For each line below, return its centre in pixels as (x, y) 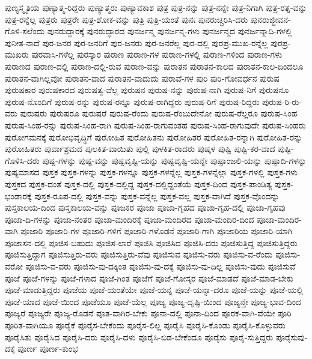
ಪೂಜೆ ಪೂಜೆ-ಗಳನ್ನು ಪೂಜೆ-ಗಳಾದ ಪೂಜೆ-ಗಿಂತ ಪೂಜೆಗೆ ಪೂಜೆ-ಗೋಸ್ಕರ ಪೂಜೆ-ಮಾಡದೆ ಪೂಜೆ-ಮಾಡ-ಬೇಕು (149, 278)
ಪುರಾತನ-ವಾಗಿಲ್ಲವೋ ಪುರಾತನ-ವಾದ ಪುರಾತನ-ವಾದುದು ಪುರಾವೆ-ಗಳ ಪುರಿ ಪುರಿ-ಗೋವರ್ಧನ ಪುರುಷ (142, 78)
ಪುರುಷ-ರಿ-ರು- (282, 101)
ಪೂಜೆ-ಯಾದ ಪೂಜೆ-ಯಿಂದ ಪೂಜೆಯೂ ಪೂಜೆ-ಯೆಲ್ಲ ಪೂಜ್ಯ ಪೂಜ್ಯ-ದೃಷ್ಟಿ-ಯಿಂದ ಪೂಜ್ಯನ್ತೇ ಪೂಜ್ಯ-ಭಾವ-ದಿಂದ (153, 301)
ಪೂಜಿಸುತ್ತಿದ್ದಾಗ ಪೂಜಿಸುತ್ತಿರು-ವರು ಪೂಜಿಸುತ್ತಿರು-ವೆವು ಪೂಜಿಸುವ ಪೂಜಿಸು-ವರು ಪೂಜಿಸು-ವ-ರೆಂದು (139, 254)
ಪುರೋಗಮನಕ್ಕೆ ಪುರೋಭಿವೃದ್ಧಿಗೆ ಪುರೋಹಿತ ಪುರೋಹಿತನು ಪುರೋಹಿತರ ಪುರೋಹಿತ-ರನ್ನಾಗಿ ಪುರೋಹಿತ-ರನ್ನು (154, 137)
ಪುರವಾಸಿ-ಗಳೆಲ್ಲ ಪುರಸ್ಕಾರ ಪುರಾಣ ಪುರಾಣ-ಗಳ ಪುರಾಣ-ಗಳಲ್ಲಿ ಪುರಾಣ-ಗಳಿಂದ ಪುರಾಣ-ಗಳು (157, 54)
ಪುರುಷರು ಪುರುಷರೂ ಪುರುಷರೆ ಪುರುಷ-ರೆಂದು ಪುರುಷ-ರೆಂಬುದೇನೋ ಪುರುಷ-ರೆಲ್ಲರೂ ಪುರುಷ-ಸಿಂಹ (159, 113)
